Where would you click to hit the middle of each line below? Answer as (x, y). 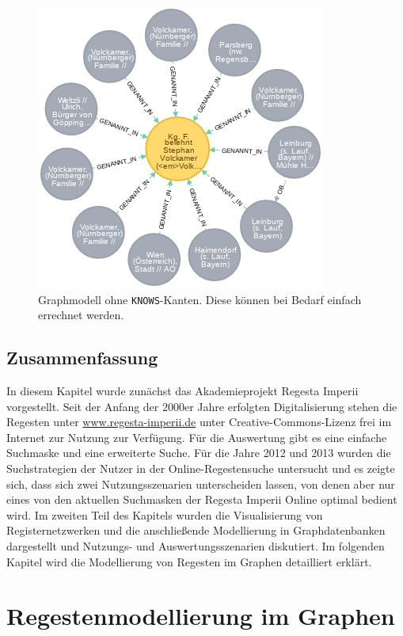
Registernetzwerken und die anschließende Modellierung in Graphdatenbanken (196, 530)
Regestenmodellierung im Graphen (201, 616)
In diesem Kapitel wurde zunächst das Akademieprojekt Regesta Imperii (182, 391)
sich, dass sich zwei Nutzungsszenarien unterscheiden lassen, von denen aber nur (201, 484)
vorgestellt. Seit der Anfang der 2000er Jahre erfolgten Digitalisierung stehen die (202, 406)
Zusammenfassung (82, 358)
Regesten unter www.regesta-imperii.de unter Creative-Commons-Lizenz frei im (199, 422)
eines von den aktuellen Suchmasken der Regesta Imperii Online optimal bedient (202, 499)
